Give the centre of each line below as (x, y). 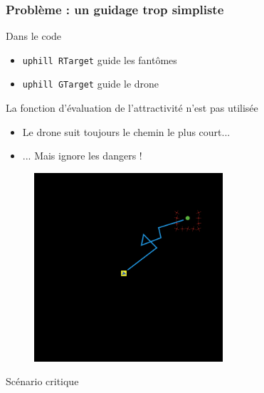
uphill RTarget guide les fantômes (100, 59)
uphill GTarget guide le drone (91, 84)
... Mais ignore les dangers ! (82, 156)
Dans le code (34, 36)
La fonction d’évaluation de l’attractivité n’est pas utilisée (132, 108)
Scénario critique (42, 381)
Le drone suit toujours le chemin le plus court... (126, 131)
